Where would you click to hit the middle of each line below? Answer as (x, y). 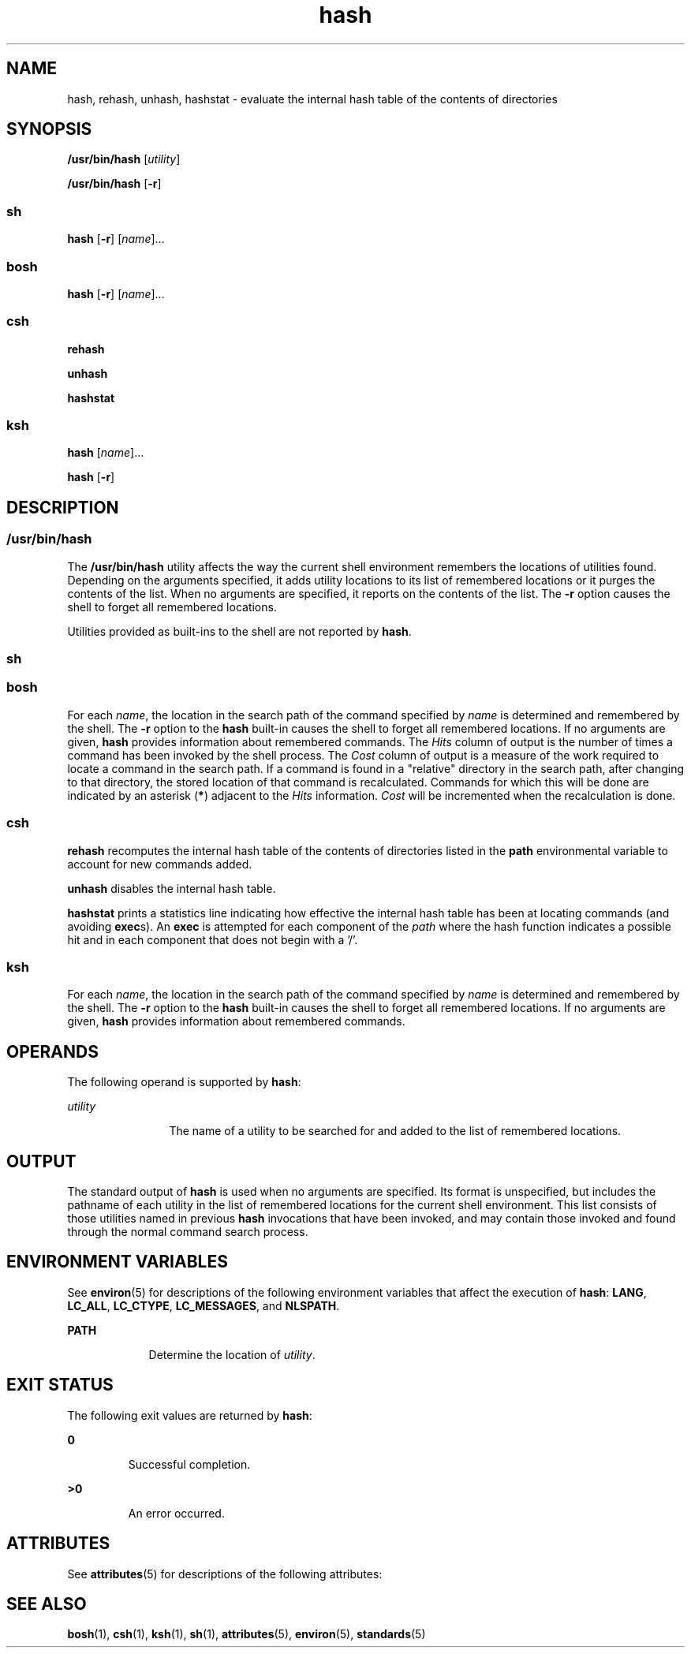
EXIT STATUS (60, 1385)
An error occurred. (176, 1513)
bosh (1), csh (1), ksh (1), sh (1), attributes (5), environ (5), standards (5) (247, 1634)
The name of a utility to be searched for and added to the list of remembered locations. (395, 1131)
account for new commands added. (160, 864)
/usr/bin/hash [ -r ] (114, 184)
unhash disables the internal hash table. (172, 888)
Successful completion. (189, 1464)
